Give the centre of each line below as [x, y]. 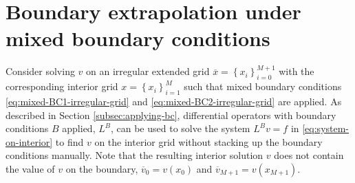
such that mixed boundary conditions [263, 86]
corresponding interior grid [62, 86]
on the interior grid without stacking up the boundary [208, 141]
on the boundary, [102, 168]
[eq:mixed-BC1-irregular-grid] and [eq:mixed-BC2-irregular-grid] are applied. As [174, 101]
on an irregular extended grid [148, 71]
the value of [30, 168]
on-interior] [29, 141]
